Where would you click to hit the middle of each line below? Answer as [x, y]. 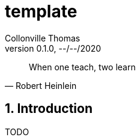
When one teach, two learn [82, 67]
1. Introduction [49, 109]
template [41, 11]
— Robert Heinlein [41, 85]
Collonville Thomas [43, 38]
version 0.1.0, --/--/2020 [53, 48]
